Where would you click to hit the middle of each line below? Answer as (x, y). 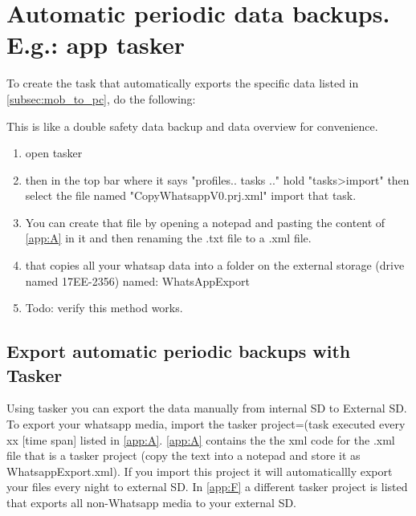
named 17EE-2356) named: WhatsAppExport (137, 280)
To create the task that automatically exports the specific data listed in (183, 83)
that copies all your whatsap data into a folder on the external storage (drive (215, 265)
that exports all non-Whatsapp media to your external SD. (152, 502)
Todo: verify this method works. (104, 308)
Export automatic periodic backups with (179, 351)
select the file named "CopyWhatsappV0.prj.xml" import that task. (191, 195)
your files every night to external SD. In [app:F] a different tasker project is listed (207, 487)
